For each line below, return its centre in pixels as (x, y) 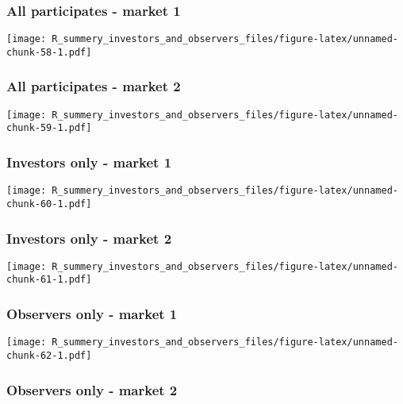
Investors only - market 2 (89, 238)
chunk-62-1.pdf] (49, 356)
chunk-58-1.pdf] (49, 52)
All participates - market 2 (94, 86)
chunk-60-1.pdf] (49, 204)
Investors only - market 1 (89, 162)
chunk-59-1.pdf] (49, 128)
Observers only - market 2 (92, 389)
